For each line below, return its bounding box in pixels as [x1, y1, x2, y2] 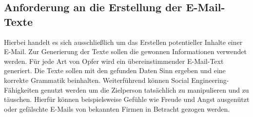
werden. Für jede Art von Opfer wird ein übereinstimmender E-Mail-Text [4, 56, 224, 66]
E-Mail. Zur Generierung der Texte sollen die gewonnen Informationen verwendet [4, 46, 247, 57]
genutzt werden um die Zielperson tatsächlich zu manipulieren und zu [40, 84, 249, 95]
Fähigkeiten [4, 84, 39, 95]
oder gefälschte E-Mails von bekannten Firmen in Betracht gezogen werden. [4, 103, 230, 114]
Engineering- [191, 75, 229, 85]
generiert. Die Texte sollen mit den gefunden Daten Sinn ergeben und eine [4, 65, 226, 76]
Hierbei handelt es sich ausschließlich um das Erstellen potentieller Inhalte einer [4, 37, 243, 47]
